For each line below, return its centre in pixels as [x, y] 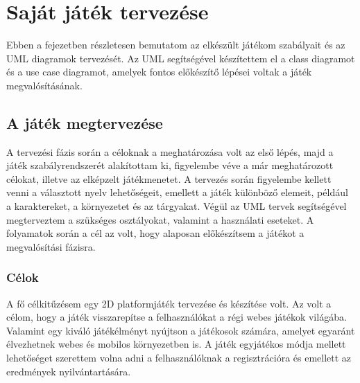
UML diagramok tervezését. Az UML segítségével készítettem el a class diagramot [181, 58]
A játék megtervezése [85, 122]
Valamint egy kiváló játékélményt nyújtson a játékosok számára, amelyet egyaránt [181, 330]
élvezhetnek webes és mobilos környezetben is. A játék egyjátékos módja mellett [176, 344]
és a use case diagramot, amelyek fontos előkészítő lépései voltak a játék [159, 72]
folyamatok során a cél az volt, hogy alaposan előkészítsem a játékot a [155, 233]
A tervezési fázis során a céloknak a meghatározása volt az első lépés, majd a [170, 151]
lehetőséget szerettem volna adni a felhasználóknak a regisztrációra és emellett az [179, 358]
